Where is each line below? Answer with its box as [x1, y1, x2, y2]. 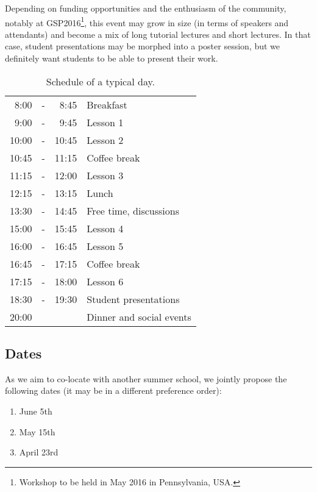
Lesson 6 [87, 274, 124, 288]
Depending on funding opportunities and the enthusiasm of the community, [5, 2, 287, 14]
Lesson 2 [87, 132, 124, 147]
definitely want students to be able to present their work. [5, 52, 218, 65]
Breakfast [87, 97, 127, 112]
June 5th [19, 405, 52, 418]
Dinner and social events [87, 309, 191, 324]
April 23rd [19, 446, 59, 458]
